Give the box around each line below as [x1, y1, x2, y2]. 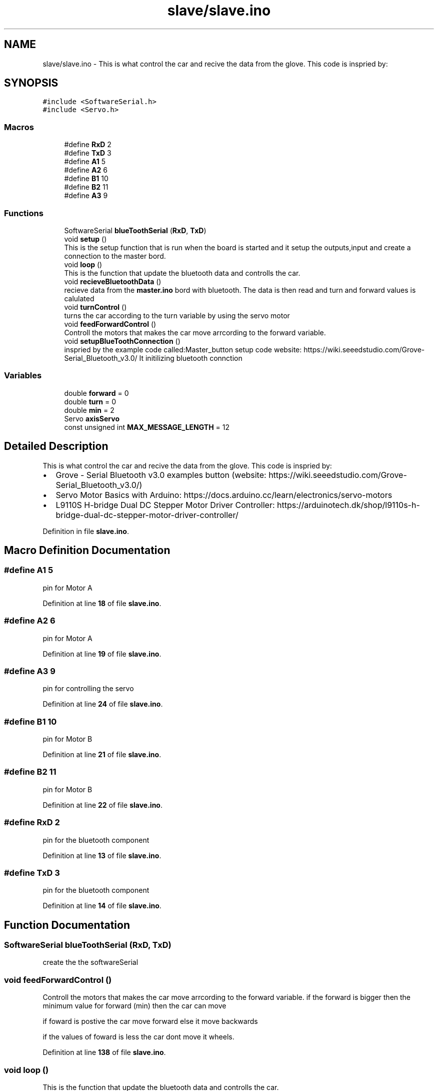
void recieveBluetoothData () [64, 277, 161, 286]
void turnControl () [64, 302, 127, 311]
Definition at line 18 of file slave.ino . [42, 599, 161, 608]
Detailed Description [4, 440, 108, 453]
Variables [4, 370, 42, 381]
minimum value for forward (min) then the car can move [42, 1001, 226, 1010]
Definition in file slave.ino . [42, 526, 129, 535]
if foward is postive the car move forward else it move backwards [42, 1017, 258, 1026]
